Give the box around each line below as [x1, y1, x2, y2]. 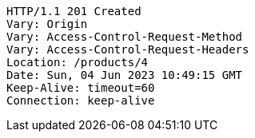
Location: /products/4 [6, 56, 149, 69]
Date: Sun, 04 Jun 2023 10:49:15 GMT [6, 69, 243, 81]
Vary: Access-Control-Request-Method [6, 30, 243, 43]
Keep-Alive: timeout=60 [6, 81, 155, 94]
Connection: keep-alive [6, 94, 155, 107]
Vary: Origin [6, 18, 88, 30]
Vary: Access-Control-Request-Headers [6, 43, 249, 56]
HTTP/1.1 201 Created [6, 5, 141, 18]
